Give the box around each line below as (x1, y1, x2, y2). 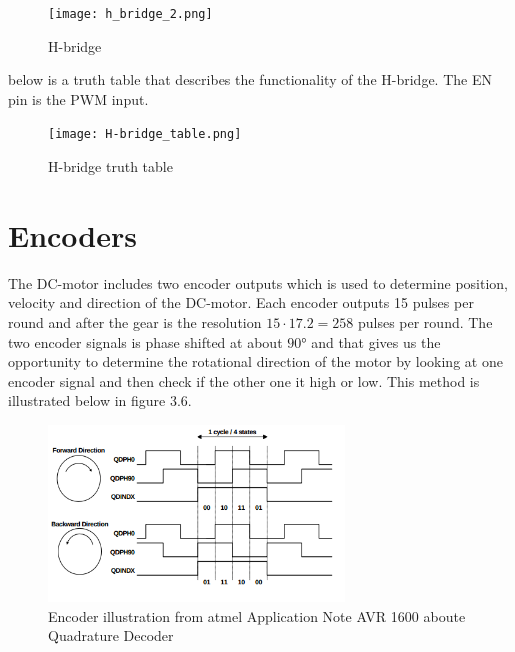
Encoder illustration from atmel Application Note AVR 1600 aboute (48, 605, 466, 626)
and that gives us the (311, 331, 441, 352)
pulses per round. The (357, 312, 493, 332)
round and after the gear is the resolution (8, 312, 262, 332)
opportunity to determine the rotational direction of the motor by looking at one (8, 351, 503, 372)
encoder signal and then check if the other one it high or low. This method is (8, 370, 480, 391)
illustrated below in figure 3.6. (8, 390, 192, 411)
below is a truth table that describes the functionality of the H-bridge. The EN (8, 69, 492, 90)
